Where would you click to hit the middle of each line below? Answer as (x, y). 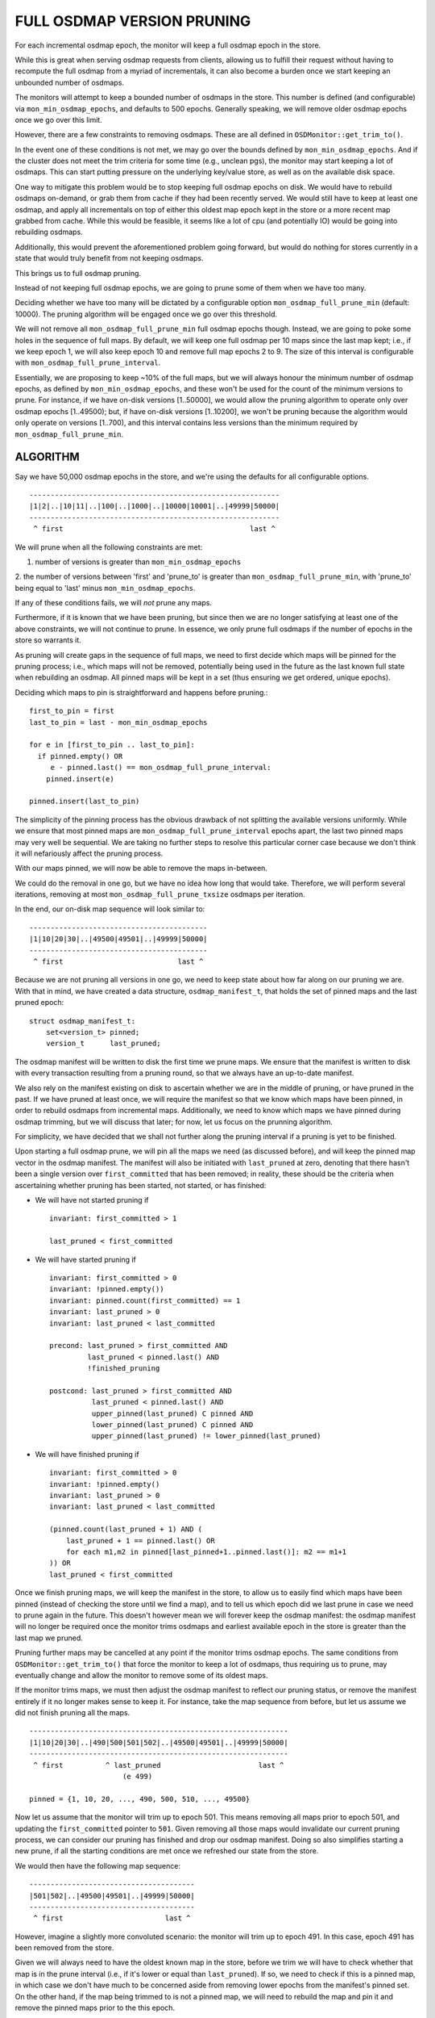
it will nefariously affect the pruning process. (89, 853)
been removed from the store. (64, 1948)
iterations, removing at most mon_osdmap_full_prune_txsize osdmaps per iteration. (160, 894)
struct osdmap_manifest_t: (83, 1021)
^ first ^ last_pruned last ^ (159, 1765)
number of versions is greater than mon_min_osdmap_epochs (138, 562)
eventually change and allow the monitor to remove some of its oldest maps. (141, 1675)
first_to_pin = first (72, 711)
